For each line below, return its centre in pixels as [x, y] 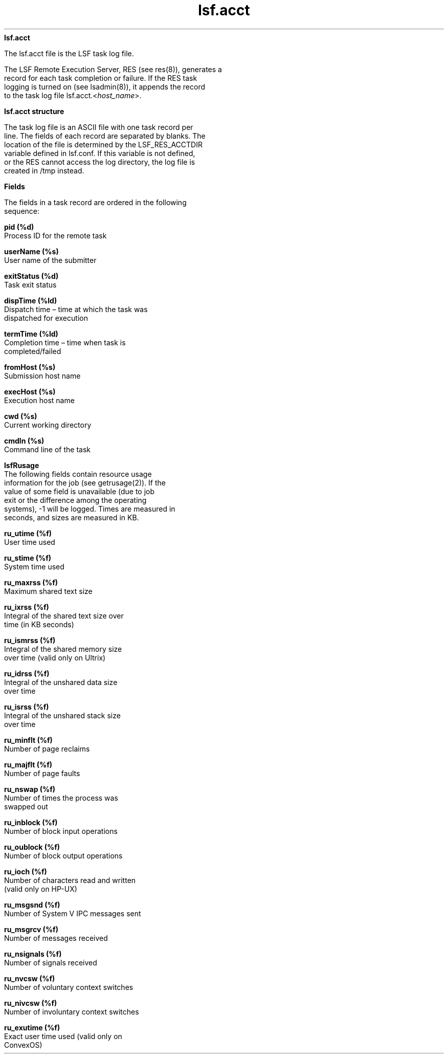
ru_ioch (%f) [26, 871]
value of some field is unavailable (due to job [80, 491]
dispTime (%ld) [31, 300]
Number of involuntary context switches [72, 1011]
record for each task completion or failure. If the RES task [101, 78]
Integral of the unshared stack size [62, 715]
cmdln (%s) [24, 440]
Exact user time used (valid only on [63, 1036]
